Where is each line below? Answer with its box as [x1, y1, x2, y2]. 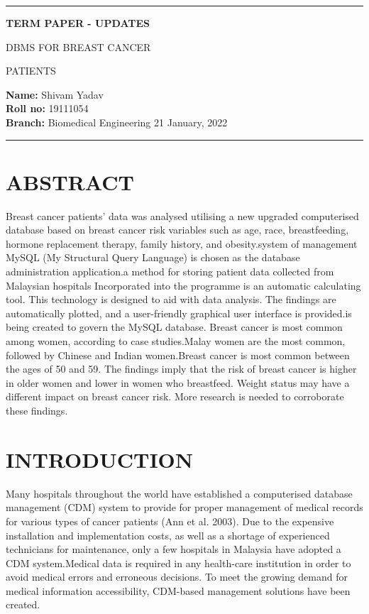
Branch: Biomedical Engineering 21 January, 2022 [6, 114, 228, 129]
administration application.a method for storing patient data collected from [6, 264, 334, 279]
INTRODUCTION [6, 444, 194, 473]
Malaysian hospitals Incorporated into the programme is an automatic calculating [6, 278, 361, 292]
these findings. [6, 403, 68, 417]
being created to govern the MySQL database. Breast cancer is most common [6, 319, 343, 334]
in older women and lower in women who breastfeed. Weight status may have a [6, 375, 350, 390]
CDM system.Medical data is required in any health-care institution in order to [6, 555, 351, 570]
